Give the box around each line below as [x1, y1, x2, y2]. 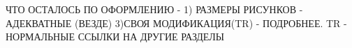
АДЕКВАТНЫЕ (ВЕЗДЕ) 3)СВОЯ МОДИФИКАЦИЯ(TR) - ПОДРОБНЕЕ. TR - [6, 15, 347, 30]
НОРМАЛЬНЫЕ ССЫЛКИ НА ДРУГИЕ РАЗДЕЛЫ [6, 29, 224, 44]
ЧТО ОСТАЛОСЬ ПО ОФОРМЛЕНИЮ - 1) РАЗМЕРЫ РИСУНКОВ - [6, 2, 303, 16]
